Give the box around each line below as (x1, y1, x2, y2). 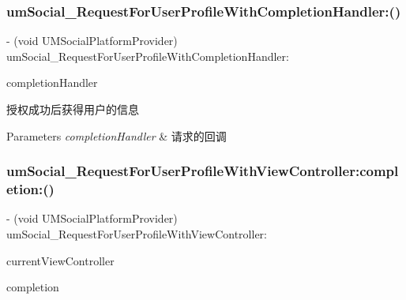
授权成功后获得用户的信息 (6, 101, 139, 117)
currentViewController (6, 252, 115, 268)
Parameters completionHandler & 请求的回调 (6, 127, 227, 144)
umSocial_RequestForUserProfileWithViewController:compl (6, 161, 399, 181)
